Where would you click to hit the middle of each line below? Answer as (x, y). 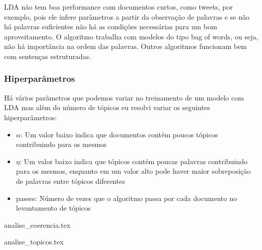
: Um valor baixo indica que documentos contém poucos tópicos (119, 134)
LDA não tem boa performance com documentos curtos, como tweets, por (119, 7)
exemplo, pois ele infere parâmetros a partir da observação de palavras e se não (127, 16)
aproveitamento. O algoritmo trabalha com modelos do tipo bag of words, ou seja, (131, 36)
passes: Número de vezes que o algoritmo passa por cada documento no (126, 198)
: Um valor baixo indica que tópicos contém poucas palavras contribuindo (134, 161)
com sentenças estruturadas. (48, 56)
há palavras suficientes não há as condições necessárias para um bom (111, 27)
